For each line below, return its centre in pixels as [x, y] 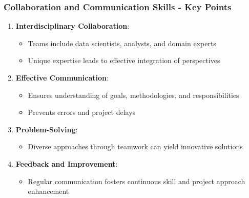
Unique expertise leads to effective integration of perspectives [124, 60]
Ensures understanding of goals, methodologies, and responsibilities [133, 95]
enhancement [48, 191]
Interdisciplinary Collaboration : [72, 26]
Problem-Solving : [47, 129]
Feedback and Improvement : [67, 163]
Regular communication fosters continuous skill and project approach [137, 181]
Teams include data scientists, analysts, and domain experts [122, 43]
